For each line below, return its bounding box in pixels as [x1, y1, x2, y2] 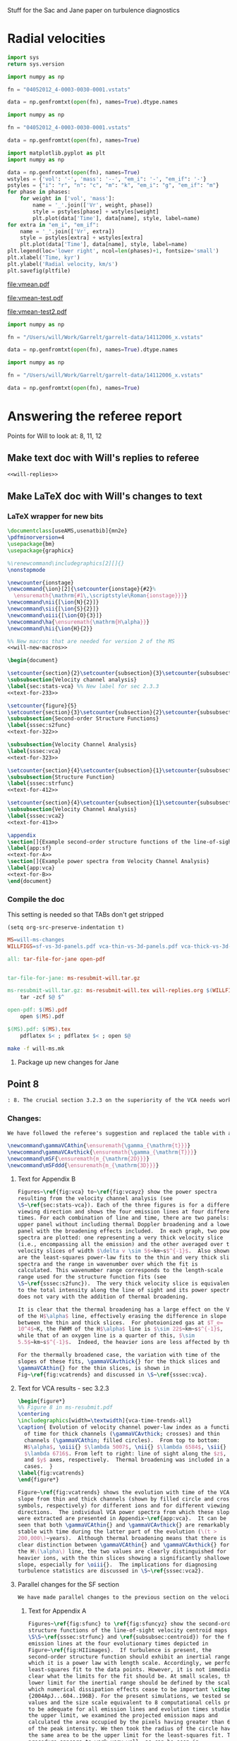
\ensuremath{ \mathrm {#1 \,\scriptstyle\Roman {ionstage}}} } [13, 592, 188, 599]
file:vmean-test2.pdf [7, 307, 67, 316]
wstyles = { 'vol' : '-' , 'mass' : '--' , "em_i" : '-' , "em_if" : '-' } [7, 176, 207, 183]
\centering [17, 1410, 50, 1418]
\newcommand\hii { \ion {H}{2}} [7, 625, 93, 632]
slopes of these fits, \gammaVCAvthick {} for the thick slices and [17, 1357, 220, 1365]
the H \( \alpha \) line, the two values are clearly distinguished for [17, 1548, 227, 1555]
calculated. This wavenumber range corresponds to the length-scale [17, 1267, 224, 1274]
